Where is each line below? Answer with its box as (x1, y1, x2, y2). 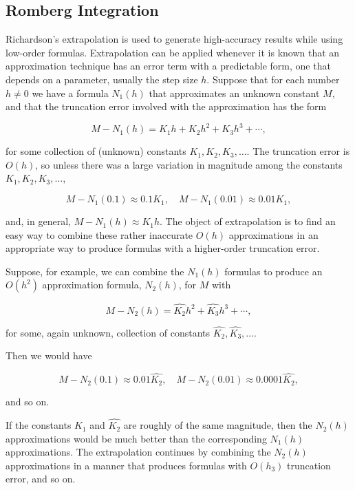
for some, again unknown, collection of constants (6, 325, 210, 339)
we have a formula (32, 85, 109, 100)
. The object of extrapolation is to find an (160, 214, 336, 228)
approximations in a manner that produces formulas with (6, 458, 247, 472)
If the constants (6, 418, 72, 432)
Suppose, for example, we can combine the (6, 264, 184, 278)
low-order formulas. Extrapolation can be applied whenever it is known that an (6, 45, 340, 59)
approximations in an (228, 227, 319, 242)
